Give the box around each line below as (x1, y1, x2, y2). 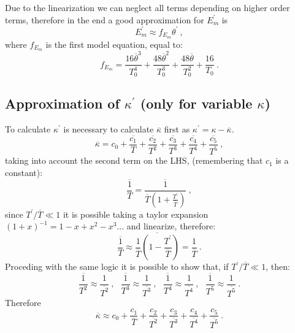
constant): (5, 166, 43, 178)
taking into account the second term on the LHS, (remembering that (5, 154, 263, 167)
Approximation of (5, 94, 120, 113)
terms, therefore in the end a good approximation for (5, 13, 204, 26)
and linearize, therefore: (126, 220, 216, 232)
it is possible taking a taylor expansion (63, 207, 209, 220)
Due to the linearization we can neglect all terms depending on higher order (5, 1, 290, 13)
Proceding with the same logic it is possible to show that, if (5, 260, 229, 273)
